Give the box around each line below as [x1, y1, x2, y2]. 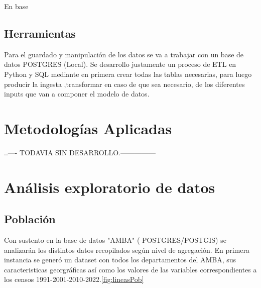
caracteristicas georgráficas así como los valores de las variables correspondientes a [4, 264, 257, 274]
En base [4, 1, 29, 11]
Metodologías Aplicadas [4, 118, 172, 138]
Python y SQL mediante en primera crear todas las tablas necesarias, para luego [4, 68, 252, 79]
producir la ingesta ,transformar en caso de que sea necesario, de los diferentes [4, 78, 245, 89]
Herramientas [4, 25, 76, 41]
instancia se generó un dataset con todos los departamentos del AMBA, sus [4, 254, 236, 265]
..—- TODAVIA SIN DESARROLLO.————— [4, 147, 156, 157]
